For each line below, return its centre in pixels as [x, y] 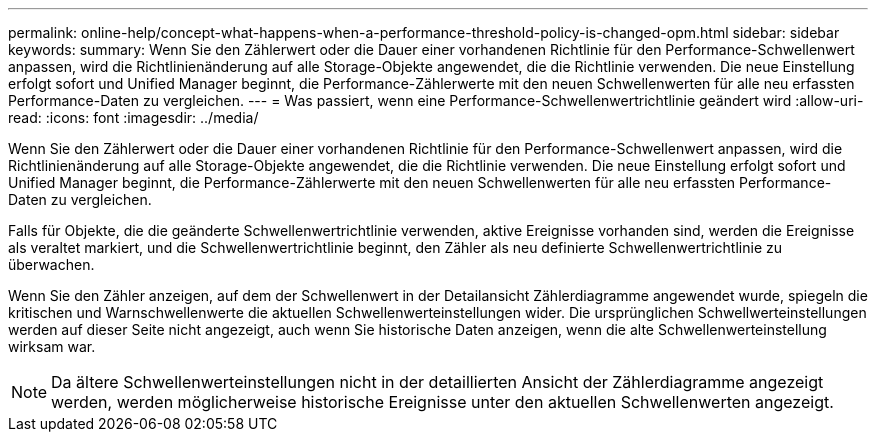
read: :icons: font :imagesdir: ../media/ [133, 117]
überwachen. [51, 264]
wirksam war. [52, 346]
